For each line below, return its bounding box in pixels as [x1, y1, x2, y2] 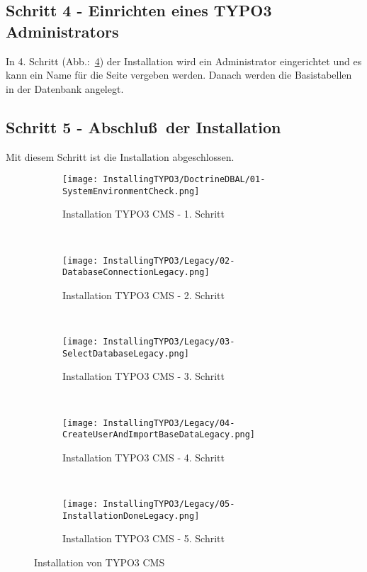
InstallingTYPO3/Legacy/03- [103, 337, 235, 347]
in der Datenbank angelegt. [6, 81, 124, 96]
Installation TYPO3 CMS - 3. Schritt [62, 369, 225, 383]
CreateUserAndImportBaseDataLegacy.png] [62, 430, 256, 440]
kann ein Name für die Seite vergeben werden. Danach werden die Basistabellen [6, 67, 352, 82]
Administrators [6, 20, 119, 42]
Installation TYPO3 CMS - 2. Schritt [62, 287, 225, 302]
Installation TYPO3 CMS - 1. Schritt [62, 206, 225, 221]
